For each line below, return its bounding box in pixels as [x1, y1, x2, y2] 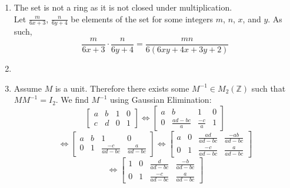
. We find [55, 93, 89, 106]
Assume [14, 82, 42, 94]
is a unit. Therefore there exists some [55, 82, 189, 94]
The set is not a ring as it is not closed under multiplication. [14, 1, 232, 13]
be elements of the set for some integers [71, 12, 214, 25]
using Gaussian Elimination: [110, 93, 212, 106]
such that [251, 82, 286, 94]
